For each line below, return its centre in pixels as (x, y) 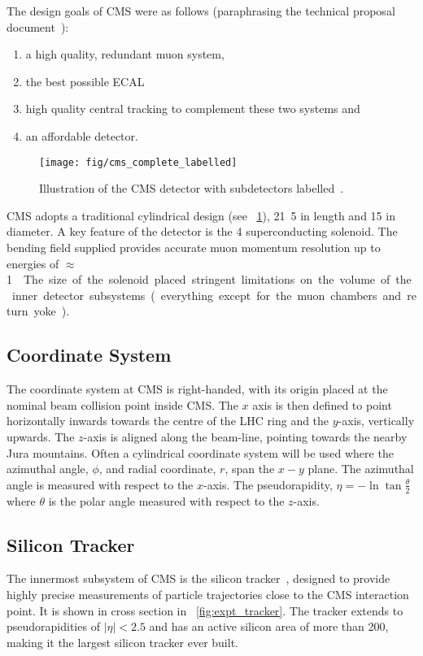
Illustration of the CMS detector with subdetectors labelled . (192, 188)
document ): (38, 26)
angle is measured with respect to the (100, 484)
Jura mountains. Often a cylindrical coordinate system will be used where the (200, 452)
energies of (33, 263)
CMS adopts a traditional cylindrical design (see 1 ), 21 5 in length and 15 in (201, 215)
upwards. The (41, 436)
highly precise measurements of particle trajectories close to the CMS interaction (208, 594)
